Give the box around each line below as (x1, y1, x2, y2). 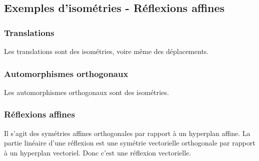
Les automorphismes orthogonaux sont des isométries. (4, 86, 169, 97)
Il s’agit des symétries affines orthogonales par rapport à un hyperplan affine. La (4, 127, 250, 138)
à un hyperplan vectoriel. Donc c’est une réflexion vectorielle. (4, 147, 191, 157)
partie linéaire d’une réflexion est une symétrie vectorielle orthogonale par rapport (4, 137, 255, 148)
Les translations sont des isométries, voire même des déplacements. (4, 46, 209, 56)
